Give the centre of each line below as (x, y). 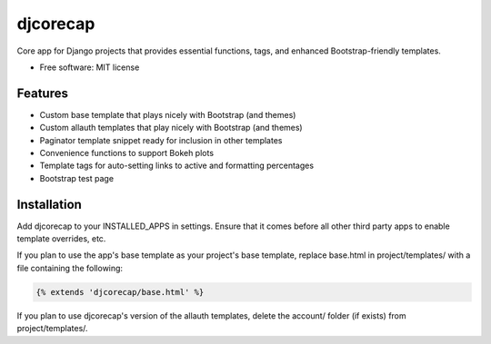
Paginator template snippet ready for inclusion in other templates (161, 140)
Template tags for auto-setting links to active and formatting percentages (176, 166)
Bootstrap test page (76, 178)
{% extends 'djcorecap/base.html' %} (120, 292)
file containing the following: (70, 268)
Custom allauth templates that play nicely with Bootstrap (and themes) (171, 128)
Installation (49, 204)
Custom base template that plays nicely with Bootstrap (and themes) (168, 114)
